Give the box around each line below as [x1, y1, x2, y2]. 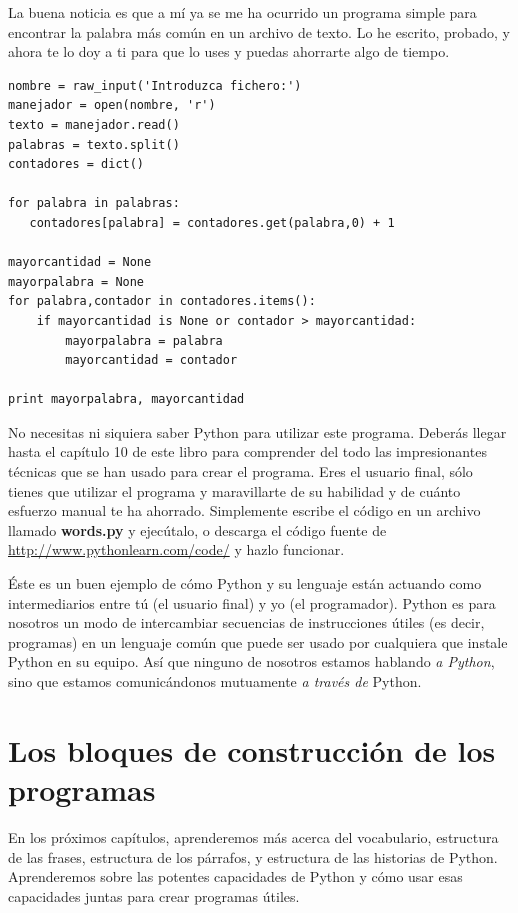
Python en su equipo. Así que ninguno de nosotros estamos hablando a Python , [8, 651, 495, 672]
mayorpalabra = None [8, 274, 145, 289]
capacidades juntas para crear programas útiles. [8, 885, 300, 906]
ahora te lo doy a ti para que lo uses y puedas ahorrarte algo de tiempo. [8, 41, 450, 62]
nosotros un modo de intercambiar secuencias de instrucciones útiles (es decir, [8, 612, 485, 633]
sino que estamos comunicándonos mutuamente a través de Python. [8, 671, 422, 691]
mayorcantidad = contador [65, 353, 238, 368]
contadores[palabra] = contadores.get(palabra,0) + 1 [29, 215, 395, 230]
